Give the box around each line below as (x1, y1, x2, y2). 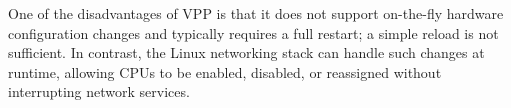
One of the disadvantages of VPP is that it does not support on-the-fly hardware (8, 3, 504, 23)
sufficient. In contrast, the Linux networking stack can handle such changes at (8, 42, 485, 63)
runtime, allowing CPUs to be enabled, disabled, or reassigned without (8, 61, 442, 82)
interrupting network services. (8, 81, 190, 102)
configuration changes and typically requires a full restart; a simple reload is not (8, 22, 499, 43)
